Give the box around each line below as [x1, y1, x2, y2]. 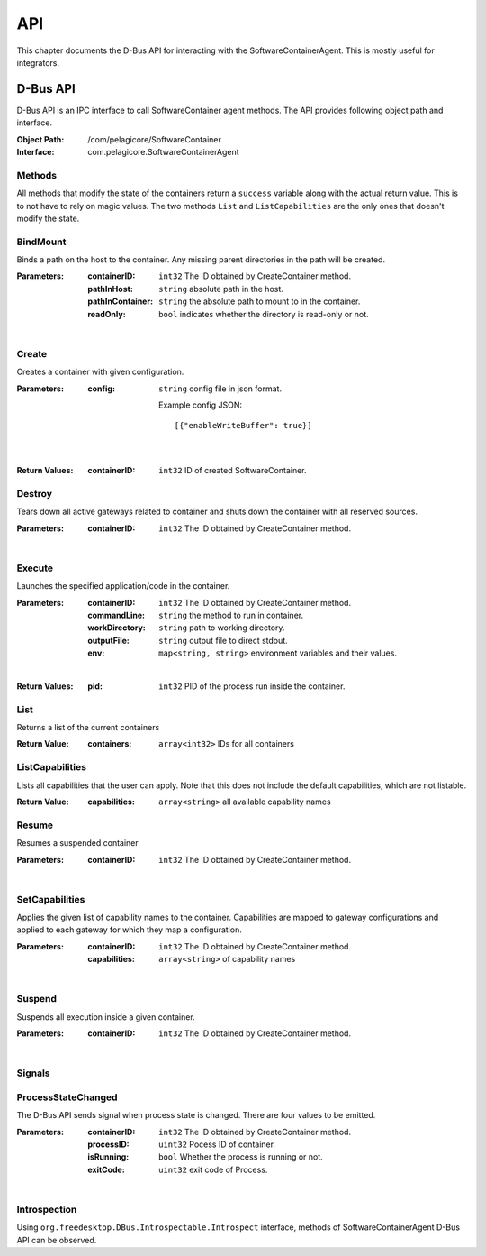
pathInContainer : [87, 296, 153, 307]
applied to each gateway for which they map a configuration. [16, 924, 242, 935]
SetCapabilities [16, 893, 85, 905]
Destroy [16, 487, 53, 500]
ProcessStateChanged [16, 1091, 118, 1104]
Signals [16, 1067, 50, 1079]
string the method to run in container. [158, 610, 304, 620]
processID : [87, 1139, 130, 1150]
